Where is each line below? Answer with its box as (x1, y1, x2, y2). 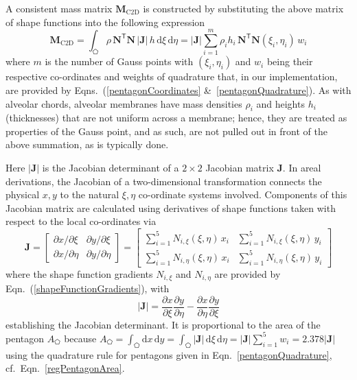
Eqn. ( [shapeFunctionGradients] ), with (5, 281, 170, 296)
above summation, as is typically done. (5, 137, 169, 152)
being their (266, 54, 313, 69)
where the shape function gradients (5, 266, 153, 281)
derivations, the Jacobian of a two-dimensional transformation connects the (5, 174, 322, 188)
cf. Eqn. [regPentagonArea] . (5, 361, 125, 375)
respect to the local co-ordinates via (5, 214, 157, 228)
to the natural (60, 187, 119, 202)
